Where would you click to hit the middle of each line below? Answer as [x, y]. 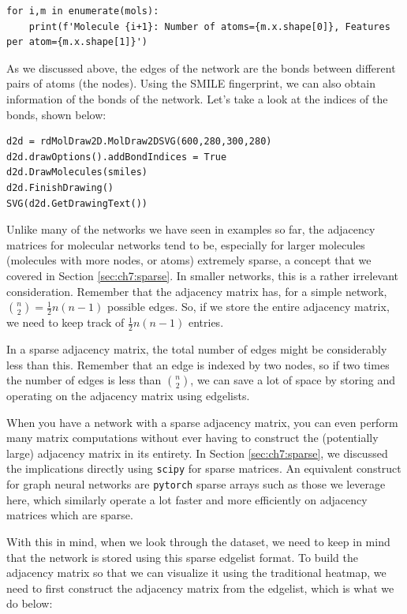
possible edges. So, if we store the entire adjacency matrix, [248, 307]
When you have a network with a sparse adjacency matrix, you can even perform [202, 422]
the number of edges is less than [84, 380]
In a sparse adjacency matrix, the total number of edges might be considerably [197, 348]
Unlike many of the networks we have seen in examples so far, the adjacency [191, 229]
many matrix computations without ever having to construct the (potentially [192, 438]
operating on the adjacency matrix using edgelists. [128, 396]
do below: [30, 603]
